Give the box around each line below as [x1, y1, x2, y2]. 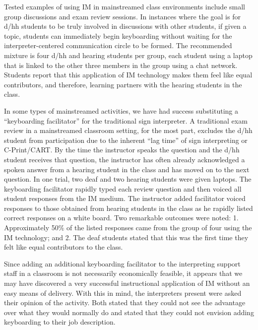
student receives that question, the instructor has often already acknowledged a [4, 154, 245, 164]
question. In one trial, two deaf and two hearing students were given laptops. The [4, 174, 252, 184]
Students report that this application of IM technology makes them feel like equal [4, 69, 253, 80]
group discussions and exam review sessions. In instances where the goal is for [4, 11, 241, 21]
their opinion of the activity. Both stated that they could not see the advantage [4, 297, 246, 308]
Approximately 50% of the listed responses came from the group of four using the [4, 222, 252, 233]
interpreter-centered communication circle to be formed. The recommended [4, 40, 232, 51]
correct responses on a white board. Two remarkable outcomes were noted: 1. [4, 212, 239, 223]
